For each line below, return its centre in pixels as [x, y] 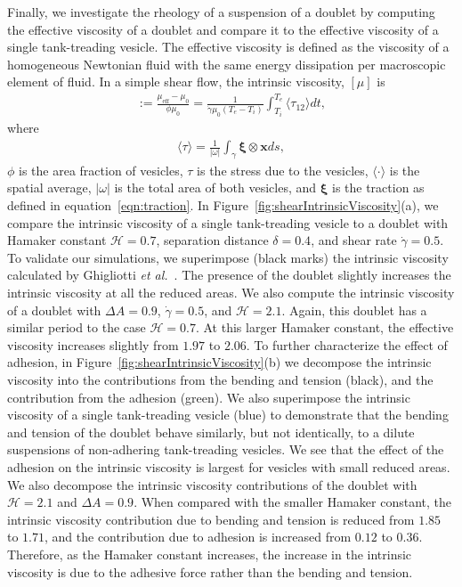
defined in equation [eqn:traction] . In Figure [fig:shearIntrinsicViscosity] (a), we [223, 205]
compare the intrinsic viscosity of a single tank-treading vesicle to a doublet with [228, 222]
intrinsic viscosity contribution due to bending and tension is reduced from [211, 519]
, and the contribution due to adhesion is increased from [198, 537]
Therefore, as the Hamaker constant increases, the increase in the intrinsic [210, 554]
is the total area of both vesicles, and [215, 188]
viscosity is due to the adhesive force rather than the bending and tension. [210, 571]
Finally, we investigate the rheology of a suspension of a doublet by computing [221, 12]
